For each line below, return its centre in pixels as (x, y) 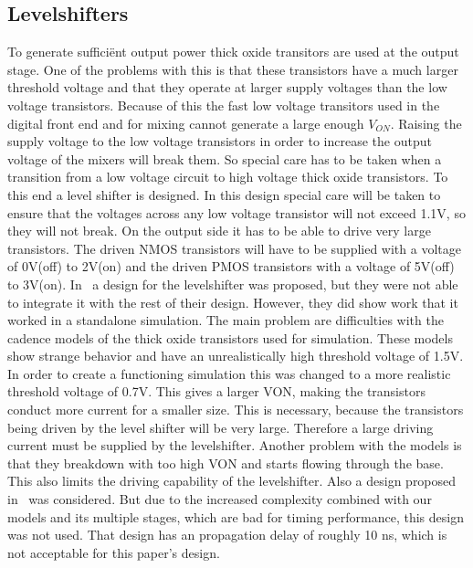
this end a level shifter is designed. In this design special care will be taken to (224, 194)
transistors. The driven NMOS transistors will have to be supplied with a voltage (234, 248)
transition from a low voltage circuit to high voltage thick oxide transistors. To (228, 177)
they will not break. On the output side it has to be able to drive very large (219, 231)
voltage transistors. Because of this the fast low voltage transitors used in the (224, 105)
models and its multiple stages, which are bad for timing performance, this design (236, 516)
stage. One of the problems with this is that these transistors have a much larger (233, 69)
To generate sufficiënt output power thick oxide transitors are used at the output (233, 52)
